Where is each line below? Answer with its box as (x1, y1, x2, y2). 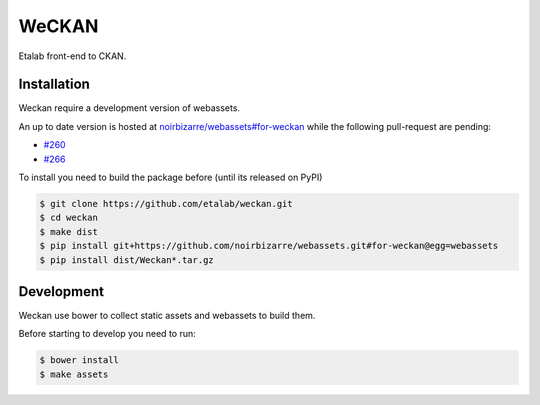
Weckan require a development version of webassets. (18, 102, 240, 114)
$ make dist (39, 226, 99, 237)
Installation (18, 76, 90, 93)
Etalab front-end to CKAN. (18, 50, 127, 62)
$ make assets (39, 368, 109, 380)
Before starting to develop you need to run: (18, 328, 197, 340)
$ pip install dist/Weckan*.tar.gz (39, 254, 214, 265)
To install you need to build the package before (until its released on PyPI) (18, 171, 323, 184)
